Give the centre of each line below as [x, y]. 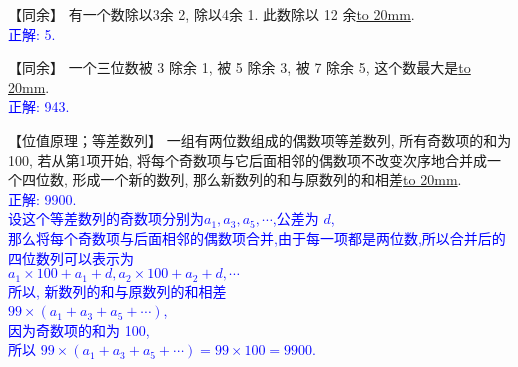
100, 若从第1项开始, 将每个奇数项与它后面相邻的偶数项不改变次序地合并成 [248, 159]
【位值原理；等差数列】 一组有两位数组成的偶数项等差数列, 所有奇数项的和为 [260, 139]
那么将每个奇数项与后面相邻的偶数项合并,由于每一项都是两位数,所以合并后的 [257, 237]
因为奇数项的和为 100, [79, 329]
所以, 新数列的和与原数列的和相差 [117, 290]
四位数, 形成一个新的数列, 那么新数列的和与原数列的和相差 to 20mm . [241, 179]
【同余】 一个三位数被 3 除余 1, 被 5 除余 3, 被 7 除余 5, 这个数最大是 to [239, 67]
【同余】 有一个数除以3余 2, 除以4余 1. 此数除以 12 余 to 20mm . [211, 14]
